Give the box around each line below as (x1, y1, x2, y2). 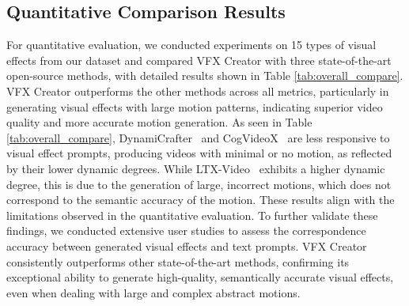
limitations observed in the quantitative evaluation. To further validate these (6, 206, 378, 223)
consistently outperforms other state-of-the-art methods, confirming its (6, 253, 350, 270)
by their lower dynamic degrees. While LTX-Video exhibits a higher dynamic (6, 160, 385, 176)
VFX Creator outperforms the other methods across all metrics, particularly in (6, 82, 389, 99)
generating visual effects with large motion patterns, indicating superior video (6, 98, 383, 115)
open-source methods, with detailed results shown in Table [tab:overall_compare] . (6, 67, 403, 84)
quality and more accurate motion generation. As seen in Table (6, 114, 312, 130)
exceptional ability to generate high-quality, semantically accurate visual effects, (6, 269, 394, 285)
